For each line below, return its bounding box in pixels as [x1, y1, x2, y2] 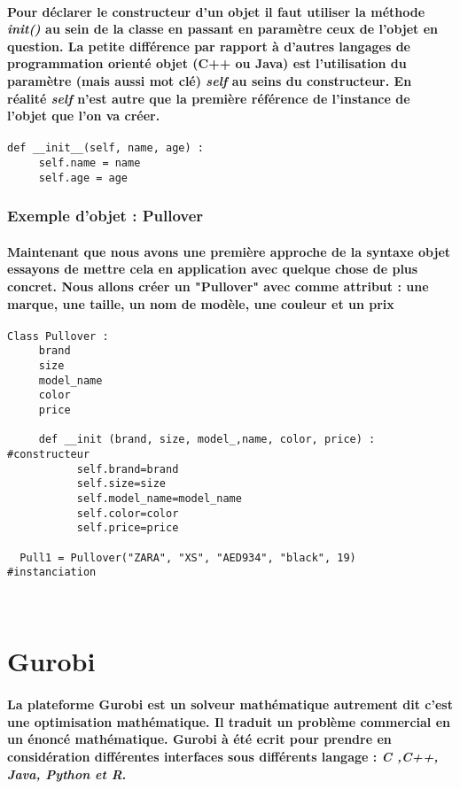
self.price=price [76, 522, 179, 535]
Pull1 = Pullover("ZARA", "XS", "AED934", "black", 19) [19, 551, 356, 564]
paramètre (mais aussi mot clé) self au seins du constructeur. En [7, 71, 412, 89]
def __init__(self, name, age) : [7, 142, 204, 155]
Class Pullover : [7, 329, 109, 343]
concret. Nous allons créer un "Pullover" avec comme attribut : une [7, 276, 429, 295]
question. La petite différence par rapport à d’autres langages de [7, 36, 410, 55]
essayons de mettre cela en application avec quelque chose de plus [7, 259, 418, 278]
